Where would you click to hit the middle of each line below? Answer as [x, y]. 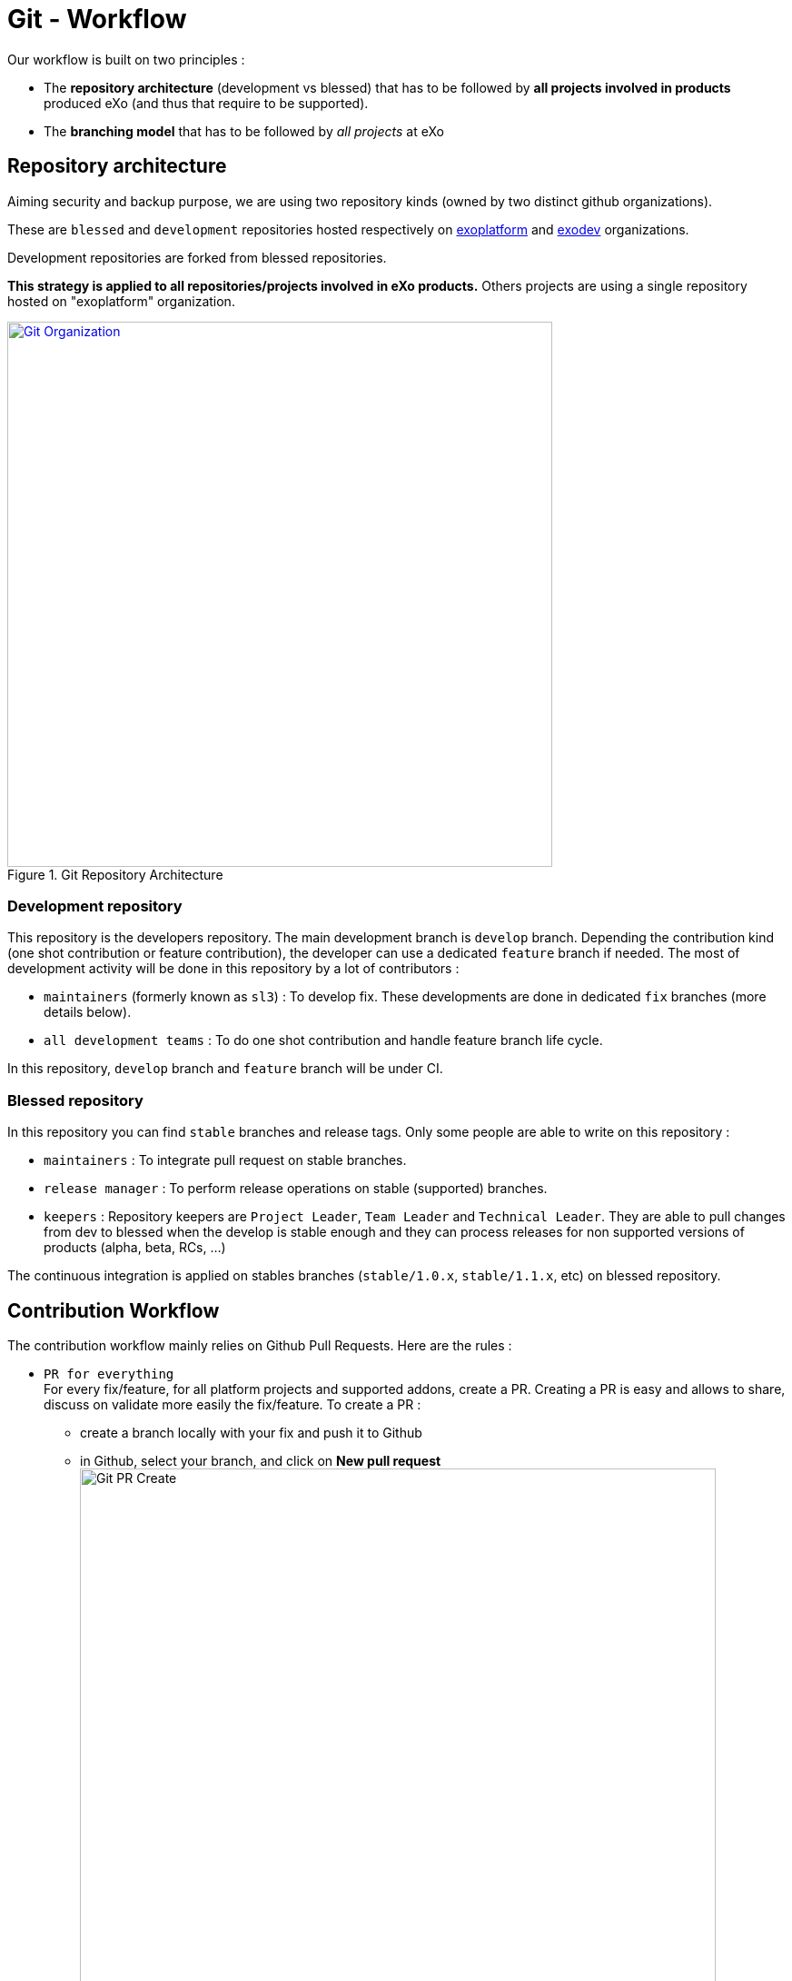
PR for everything [109, 1374]
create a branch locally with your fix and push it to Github [251, 1432]
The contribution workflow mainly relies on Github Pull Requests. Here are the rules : [260, 1345]
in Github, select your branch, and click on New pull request [261, 1460]
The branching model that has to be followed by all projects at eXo [244, 131]
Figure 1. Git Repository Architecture [115, 874]
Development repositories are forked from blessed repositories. [197, 257]
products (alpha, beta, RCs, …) [135, 1248]
